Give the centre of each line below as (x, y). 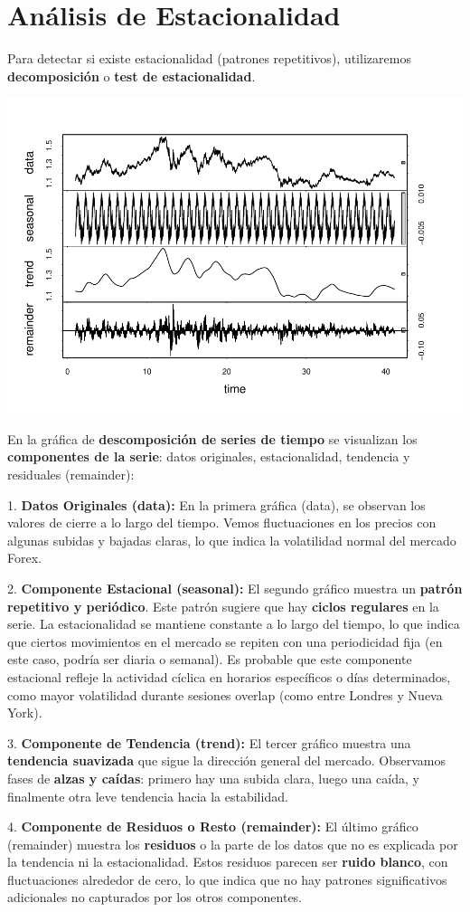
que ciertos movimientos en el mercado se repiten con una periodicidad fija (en (225, 641)
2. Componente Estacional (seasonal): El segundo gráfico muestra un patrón (235, 588)
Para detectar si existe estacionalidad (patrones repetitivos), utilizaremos (209, 58)
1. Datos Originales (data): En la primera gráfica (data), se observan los (216, 504)
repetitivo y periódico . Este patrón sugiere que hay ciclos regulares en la (223, 606)
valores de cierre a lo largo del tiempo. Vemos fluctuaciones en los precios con (222, 522)
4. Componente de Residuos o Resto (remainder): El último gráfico (213, 826)
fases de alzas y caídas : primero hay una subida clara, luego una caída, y (213, 778)
